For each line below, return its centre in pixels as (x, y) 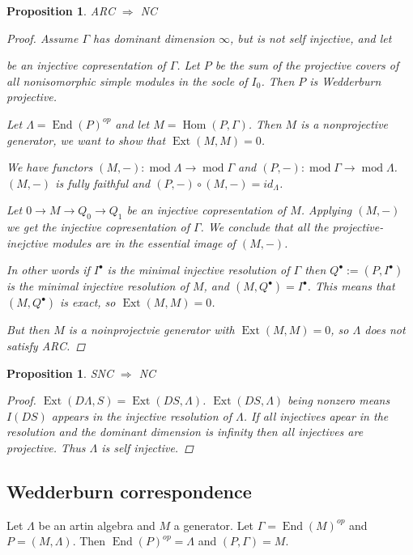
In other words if (48, 270)
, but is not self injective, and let (311, 38)
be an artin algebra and (97, 525)
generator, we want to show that (86, 140)
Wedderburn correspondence (129, 491)
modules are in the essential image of (144, 242)
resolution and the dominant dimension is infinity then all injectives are (185, 432)
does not (385, 330)
